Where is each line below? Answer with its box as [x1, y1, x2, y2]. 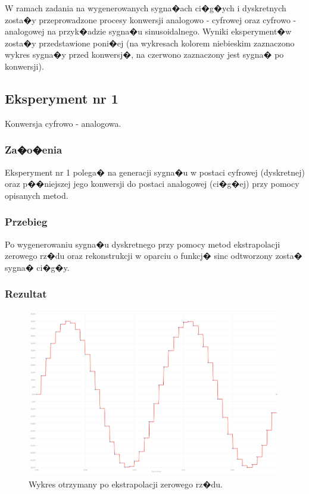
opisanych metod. [5, 189, 68, 201]
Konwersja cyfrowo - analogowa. [5, 117, 121, 129]
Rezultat [5, 286, 47, 301]
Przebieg [5, 214, 48, 229]
